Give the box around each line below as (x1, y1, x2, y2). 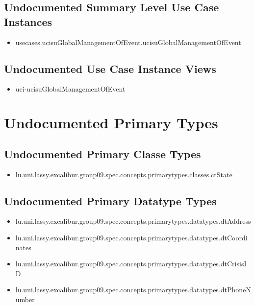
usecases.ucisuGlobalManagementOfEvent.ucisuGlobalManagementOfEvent (15, 37, 241, 47)
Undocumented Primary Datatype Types (4, 193, 217, 208)
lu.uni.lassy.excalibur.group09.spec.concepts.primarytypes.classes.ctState (15, 169, 232, 179)
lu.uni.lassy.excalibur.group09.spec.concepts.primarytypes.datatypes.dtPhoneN (15, 284, 251, 295)
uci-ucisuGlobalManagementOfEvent (15, 84, 126, 94)
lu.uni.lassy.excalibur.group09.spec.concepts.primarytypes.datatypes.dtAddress (15, 216, 251, 226)
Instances (4, 14, 52, 29)
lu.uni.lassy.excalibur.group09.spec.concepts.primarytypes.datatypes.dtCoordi (15, 232, 248, 242)
